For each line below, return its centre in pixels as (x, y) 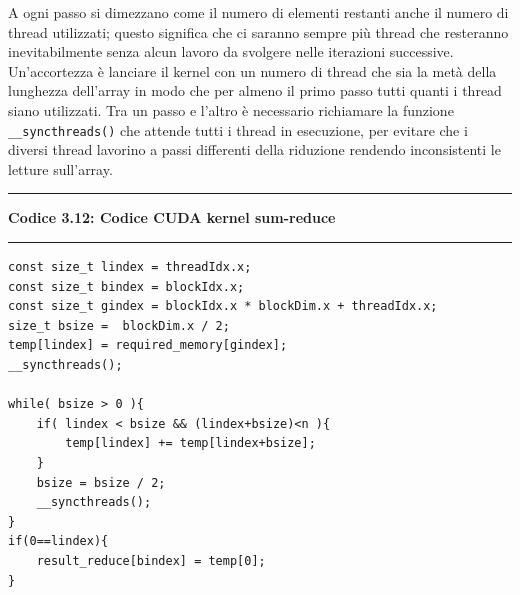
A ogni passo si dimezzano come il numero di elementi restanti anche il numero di (258, 12)
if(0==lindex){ (58, 541)
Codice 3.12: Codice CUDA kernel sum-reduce (172, 217)
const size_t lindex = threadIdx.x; (130, 267)
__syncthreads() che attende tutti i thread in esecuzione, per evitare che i (238, 129)
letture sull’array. (60, 168)
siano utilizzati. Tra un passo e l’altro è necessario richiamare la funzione (231, 109)
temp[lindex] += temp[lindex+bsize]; (190, 443)
